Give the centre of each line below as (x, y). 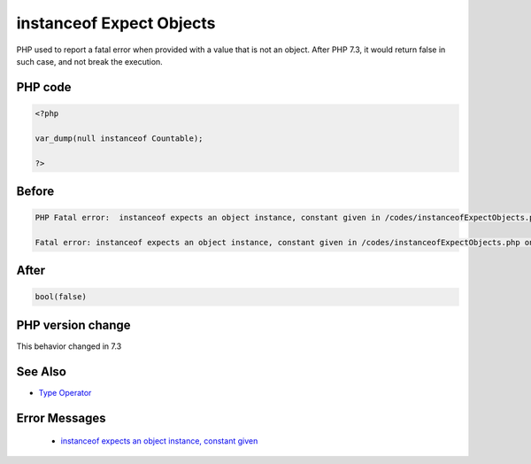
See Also (41, 371)
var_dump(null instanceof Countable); (119, 138)
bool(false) (61, 297)
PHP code (44, 87)
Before (35, 191)
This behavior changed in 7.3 (69, 346)
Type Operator (65, 392)
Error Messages (61, 418)
